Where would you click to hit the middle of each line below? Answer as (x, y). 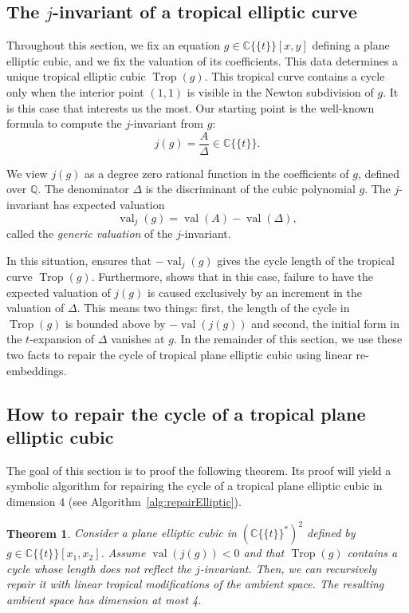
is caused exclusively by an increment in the (254, 292)
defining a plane (351, 45)
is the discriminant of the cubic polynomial (250, 189)
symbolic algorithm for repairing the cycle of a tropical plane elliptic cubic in (195, 486)
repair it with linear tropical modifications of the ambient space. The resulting (195, 584)
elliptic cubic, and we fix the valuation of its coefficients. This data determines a (203, 60)
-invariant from (167, 123)
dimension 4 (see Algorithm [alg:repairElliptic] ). (124, 502)
